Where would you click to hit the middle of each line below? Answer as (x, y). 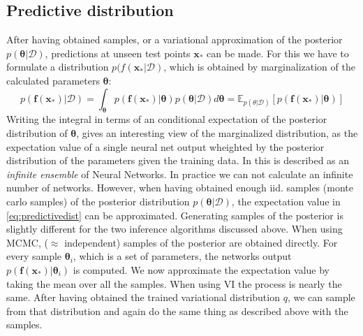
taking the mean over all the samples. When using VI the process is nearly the (174, 283)
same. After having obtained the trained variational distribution (143, 297)
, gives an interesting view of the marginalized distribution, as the (217, 132)
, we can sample (321, 297)
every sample (34, 256)
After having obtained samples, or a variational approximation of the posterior (175, 39)
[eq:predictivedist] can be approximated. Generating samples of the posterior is (175, 215)
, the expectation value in (286, 201)
